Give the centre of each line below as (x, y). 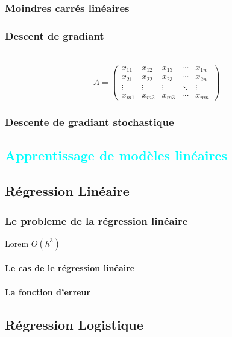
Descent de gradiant (55, 35)
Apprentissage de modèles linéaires (116, 155)
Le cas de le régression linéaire (70, 268)
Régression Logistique (74, 324)
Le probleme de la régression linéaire (96, 220)
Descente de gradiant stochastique (89, 122)
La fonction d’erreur (48, 291)
